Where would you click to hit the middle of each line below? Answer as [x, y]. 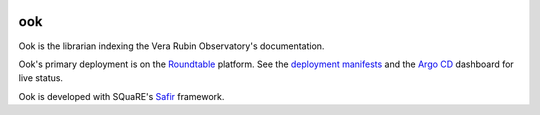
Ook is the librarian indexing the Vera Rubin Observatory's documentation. [171, 46]
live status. [41, 78]
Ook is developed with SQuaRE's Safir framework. [121, 96]
